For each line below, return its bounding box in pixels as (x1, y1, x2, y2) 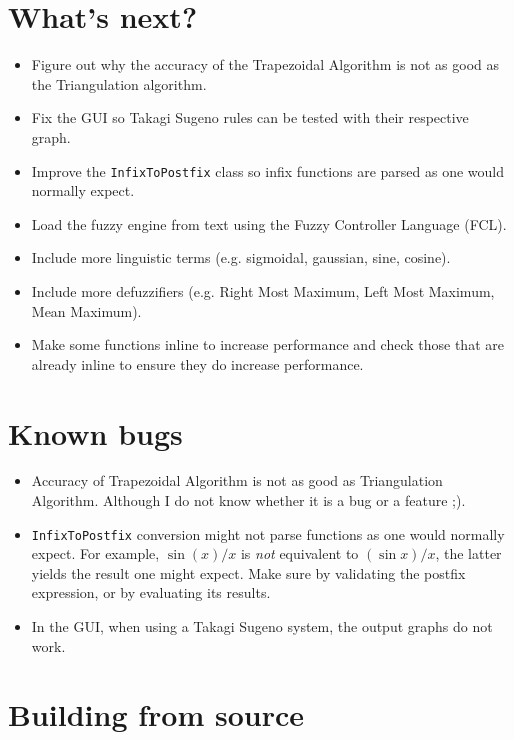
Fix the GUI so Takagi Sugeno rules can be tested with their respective (31, 107, 469, 128)
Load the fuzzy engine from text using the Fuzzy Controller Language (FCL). (31, 213, 507, 234)
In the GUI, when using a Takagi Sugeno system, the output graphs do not (31, 616, 493, 637)
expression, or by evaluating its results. (31, 582, 271, 603)
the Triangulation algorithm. (31, 73, 207, 94)
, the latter (435, 543, 502, 564)
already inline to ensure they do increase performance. (31, 353, 364, 374)
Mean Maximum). (31, 300, 142, 321)
